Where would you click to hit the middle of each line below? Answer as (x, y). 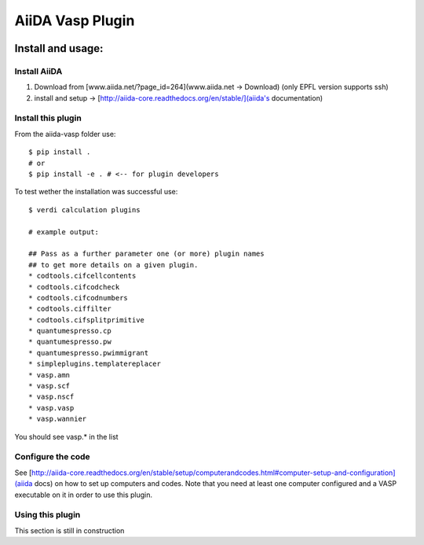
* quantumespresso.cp (70, 331)
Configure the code (52, 457)
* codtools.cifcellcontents (82, 276)
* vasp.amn (49, 375)
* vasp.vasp (51, 408)
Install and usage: (59, 48)
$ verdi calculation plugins (84, 210)
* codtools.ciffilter (70, 309)
